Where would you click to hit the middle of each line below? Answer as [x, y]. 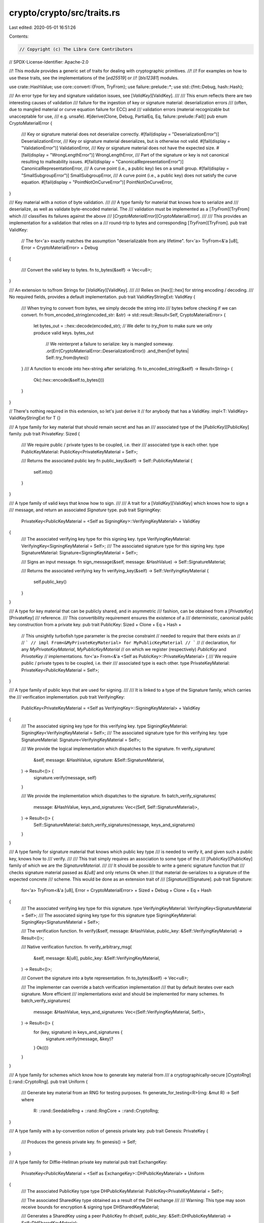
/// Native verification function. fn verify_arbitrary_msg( [77, 947]
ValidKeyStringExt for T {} [35, 418]
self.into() [43, 472]
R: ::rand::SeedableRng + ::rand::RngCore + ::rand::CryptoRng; [96, 1111]
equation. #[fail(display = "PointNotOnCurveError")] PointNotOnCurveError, [97, 182]
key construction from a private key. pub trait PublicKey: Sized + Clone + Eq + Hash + [95, 625]
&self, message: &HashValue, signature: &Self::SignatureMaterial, [99, 760]
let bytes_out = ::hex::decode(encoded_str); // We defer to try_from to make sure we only [123, 326]
